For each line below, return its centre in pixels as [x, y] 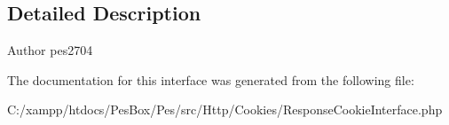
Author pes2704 [50, 50]
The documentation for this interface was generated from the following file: [211, 79]
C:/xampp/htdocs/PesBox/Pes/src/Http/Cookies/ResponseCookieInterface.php [225, 109]
